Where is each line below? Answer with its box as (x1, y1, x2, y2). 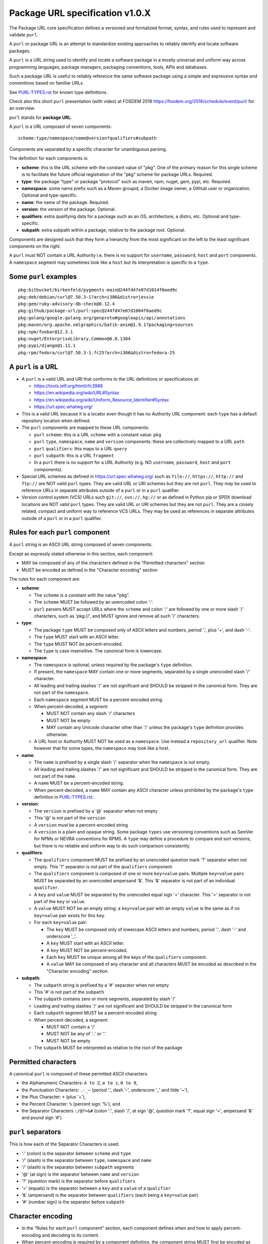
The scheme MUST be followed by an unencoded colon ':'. (34, 599, 154, 605)
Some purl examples (9, 272, 77, 281)
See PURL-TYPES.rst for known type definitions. (9, 89, 108, 95)
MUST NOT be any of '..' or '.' (46, 1031, 106, 1037)
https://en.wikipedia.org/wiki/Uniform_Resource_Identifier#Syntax (34, 397, 169, 403)
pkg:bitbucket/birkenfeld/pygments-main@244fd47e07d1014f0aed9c (18, 287, 178, 293)
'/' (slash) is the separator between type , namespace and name (21, 1157, 151, 1163)
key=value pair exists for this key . (34, 912, 106, 918)
